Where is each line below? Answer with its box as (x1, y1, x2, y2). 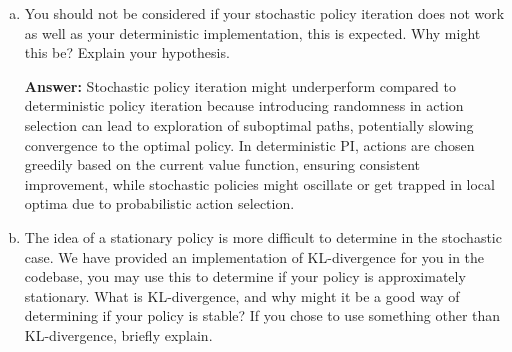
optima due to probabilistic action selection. (24, 193, 295, 214)
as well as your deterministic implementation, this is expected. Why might (24, 22, 481, 43)
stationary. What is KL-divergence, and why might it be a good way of (24, 285, 460, 306)
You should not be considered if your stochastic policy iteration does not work (24, 3, 505, 23)
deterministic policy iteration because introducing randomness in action (24, 95, 464, 116)
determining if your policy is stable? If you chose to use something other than (24, 305, 501, 326)
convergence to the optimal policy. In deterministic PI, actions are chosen (24, 134, 475, 155)
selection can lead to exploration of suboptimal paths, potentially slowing (24, 114, 474, 135)
